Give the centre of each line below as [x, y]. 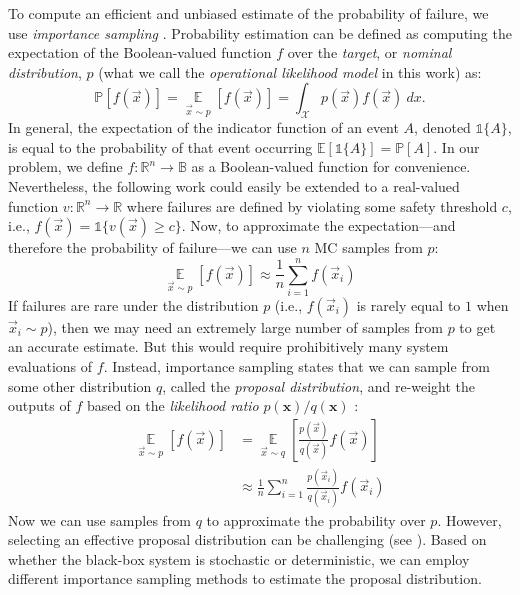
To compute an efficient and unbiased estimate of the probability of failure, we [248, 13]
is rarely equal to [408, 304]
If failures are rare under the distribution [133, 304]
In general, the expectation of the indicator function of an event [203, 127]
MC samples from [368, 247]
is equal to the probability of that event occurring [160, 146]
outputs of [39, 405]
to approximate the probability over [316, 519]
